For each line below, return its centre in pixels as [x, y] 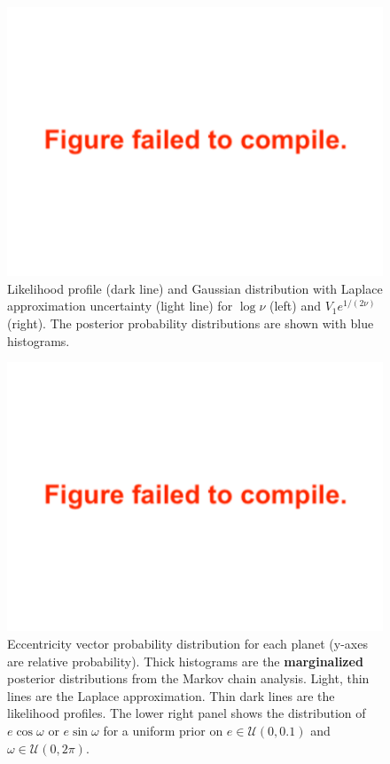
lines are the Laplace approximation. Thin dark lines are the [171, 695]
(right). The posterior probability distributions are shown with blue [191, 323]
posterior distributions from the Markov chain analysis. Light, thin [188, 678]
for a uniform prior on [163, 730]
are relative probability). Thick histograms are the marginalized [185, 661]
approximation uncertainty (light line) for [120, 306]
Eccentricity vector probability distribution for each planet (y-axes [187, 644]
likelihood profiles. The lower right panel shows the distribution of [187, 713]
